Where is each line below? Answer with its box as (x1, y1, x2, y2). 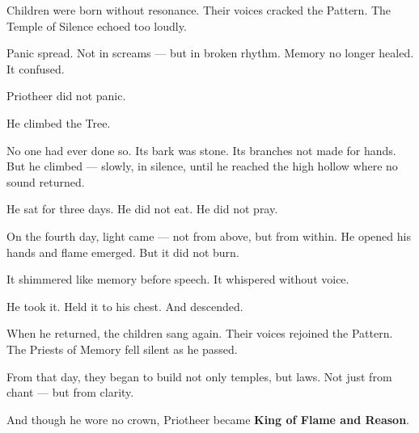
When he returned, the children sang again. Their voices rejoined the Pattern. (6, 325, 393, 342)
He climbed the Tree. (6, 114, 111, 131)
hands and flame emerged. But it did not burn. (6, 243, 239, 260)
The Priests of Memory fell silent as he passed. (6, 340, 238, 357)
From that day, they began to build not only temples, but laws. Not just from (6, 368, 392, 385)
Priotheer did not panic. (6, 87, 126, 104)
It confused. (6, 60, 65, 77)
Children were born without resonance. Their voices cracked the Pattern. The (6, 2, 391, 18)
